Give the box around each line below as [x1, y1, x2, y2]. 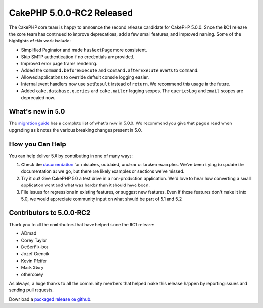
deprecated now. [21, 95, 56, 101]
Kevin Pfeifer [21, 258, 47, 264]
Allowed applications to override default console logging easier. [21, 74, 149, 80]
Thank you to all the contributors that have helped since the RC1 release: [9, 221, 155, 227]
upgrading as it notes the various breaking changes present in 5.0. [9, 127, 142, 133]
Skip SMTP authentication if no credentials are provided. [21, 54, 135, 60]
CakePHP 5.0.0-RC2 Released [9, 7, 133, 18]
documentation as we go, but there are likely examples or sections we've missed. [21, 168, 185, 174]
